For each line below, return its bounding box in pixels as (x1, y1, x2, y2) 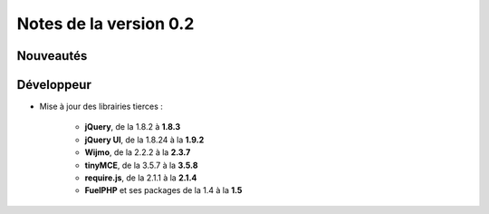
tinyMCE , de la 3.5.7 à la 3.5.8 (84, 160, 198, 170)
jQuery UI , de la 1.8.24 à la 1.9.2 (84, 134, 205, 145)
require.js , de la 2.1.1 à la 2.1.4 (84, 172, 197, 183)
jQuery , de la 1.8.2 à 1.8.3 (84, 122, 181, 132)
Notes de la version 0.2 (16, 14, 195, 34)
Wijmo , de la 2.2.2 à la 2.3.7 (84, 147, 191, 158)
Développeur (16, 77, 92, 92)
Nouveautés (16, 48, 88, 63)
